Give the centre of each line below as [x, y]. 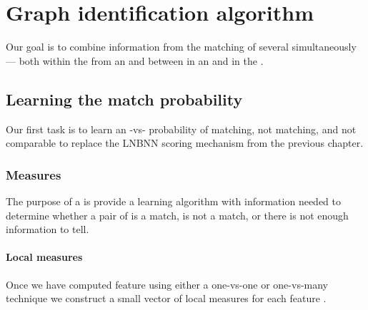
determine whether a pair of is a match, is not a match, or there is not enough [177, 215]
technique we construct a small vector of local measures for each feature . [166, 298]
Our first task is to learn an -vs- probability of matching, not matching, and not [181, 129]
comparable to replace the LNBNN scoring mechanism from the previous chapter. [185, 143]
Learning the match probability [124, 99]
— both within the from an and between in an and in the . [135, 60]
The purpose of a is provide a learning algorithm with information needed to [173, 201]
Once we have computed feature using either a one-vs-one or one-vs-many [167, 284]
